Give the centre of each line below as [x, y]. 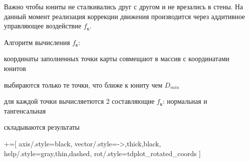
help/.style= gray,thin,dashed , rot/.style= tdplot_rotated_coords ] [102, 153]
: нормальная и [185, 101]
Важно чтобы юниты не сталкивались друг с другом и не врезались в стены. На [124, 6]
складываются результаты [42, 127]
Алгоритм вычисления [37, 42]
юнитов [15, 68]
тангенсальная [25, 110]
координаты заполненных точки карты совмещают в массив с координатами [117, 58]
